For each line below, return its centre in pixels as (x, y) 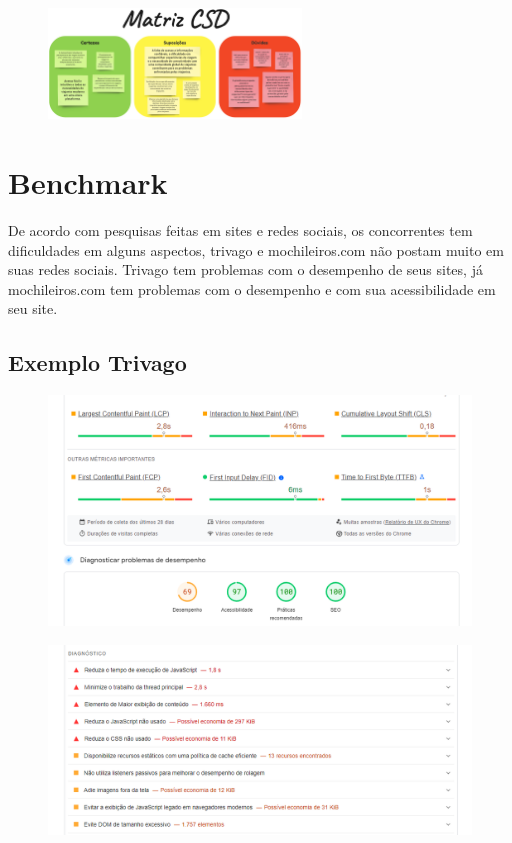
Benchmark (88, 182)
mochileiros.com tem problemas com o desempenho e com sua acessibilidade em (252, 288)
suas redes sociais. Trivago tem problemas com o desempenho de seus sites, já (245, 269)
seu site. (33, 308)
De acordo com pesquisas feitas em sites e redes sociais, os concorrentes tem (240, 230)
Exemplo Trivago (97, 362)
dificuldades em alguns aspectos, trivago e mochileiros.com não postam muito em (256, 249)
